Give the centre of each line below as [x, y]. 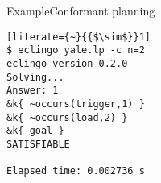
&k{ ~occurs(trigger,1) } [76, 104]
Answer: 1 [33, 91]
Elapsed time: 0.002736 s [76, 171]
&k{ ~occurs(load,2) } [67, 117]
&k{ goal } [35, 131]
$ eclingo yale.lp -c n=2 [76, 50]
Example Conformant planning [81, 10]
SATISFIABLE [38, 144]
